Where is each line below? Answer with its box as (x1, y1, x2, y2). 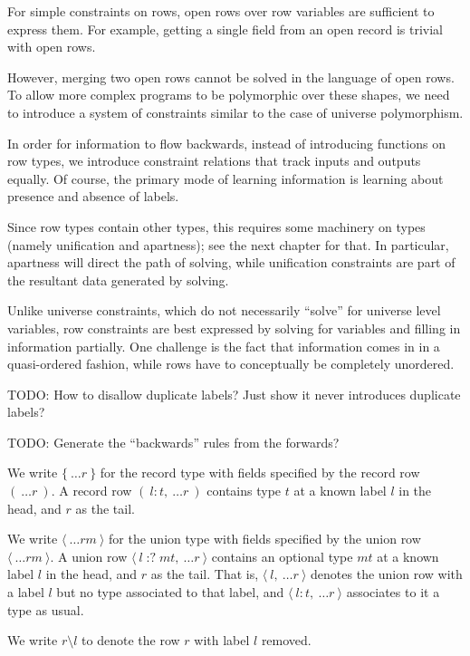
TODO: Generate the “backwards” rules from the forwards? (7, 432, 340, 451)
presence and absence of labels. (7, 187, 179, 206)
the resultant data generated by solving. (7, 270, 229, 289)
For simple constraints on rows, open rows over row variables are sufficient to (7, 2, 435, 20)
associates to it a (346, 583, 440, 602)
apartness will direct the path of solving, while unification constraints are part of (7, 253, 456, 272)
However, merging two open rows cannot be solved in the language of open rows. (7, 67, 455, 86)
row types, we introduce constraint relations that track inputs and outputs (7, 151, 421, 170)
